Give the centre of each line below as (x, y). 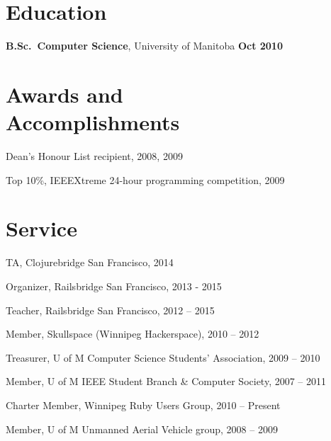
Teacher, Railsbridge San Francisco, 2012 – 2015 (110, 310)
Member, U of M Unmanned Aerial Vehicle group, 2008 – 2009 (142, 429)
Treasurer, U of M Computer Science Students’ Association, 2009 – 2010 (163, 357)
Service (41, 228)
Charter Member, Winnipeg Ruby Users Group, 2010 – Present (143, 405)
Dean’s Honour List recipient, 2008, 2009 (94, 156)
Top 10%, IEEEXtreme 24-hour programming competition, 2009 (145, 179)
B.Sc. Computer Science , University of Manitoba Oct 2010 (144, 46)
